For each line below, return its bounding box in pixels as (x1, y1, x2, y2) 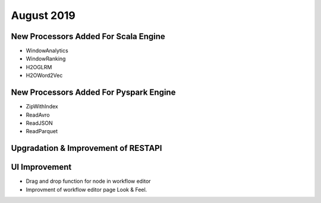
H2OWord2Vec (26, 72, 63, 79)
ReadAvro (26, 111, 50, 118)
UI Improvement (11, 162, 72, 172)
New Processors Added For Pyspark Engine (11, 88, 176, 98)
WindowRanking (26, 55, 66, 62)
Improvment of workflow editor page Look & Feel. (26, 186, 147, 193)
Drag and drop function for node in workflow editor (26, 178, 151, 185)
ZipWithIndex (26, 103, 59, 110)
